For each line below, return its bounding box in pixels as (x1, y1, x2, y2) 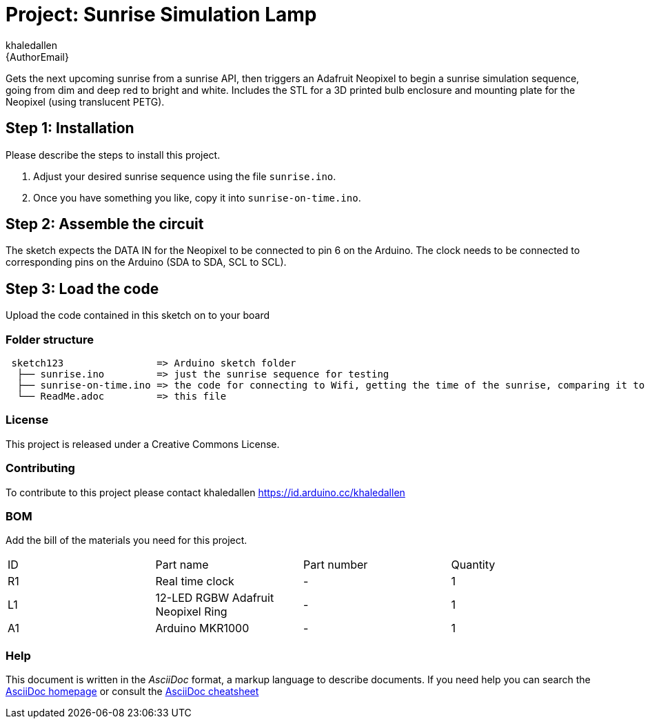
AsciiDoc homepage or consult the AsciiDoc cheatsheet (6, 685, 259, 698)
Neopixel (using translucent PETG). (6, 95, 165, 108)
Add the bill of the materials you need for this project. (6, 534, 247, 547)
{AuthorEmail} (6, 50, 69, 63)
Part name (155, 558, 209, 572)
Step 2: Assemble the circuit (6, 215, 204, 233)
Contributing (6, 461, 75, 476)
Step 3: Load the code (6, 280, 159, 297)
